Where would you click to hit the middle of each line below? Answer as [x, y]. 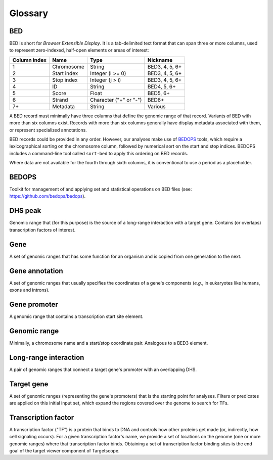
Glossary [29, 13]
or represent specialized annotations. [48, 130]
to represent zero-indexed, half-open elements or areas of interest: [79, 50]
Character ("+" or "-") [116, 100]
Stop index [65, 80]
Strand [60, 100]
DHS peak [25, 211]
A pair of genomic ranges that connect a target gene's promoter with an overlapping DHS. [103, 370]
